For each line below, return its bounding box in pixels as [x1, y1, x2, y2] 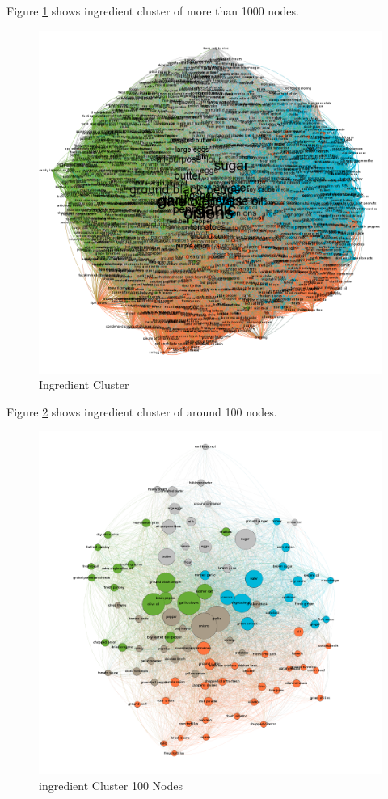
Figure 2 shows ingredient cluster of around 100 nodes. [6, 403, 277, 420]
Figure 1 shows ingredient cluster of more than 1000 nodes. [6, 2, 299, 19]
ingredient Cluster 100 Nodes [39, 776, 183, 793]
